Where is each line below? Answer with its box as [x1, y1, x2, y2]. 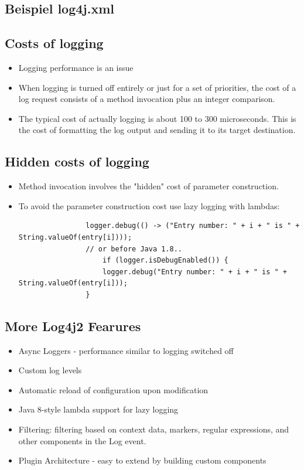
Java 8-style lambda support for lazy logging [18, 403, 179, 415]
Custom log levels [18, 364, 82, 376]
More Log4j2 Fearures [5, 316, 141, 335]
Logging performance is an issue [18, 61, 134, 73]
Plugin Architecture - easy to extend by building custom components [18, 454, 267, 466]
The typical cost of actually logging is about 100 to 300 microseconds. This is [18, 112, 296, 124]
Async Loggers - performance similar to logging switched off [18, 344, 234, 356]
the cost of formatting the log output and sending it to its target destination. [18, 124, 296, 136]
